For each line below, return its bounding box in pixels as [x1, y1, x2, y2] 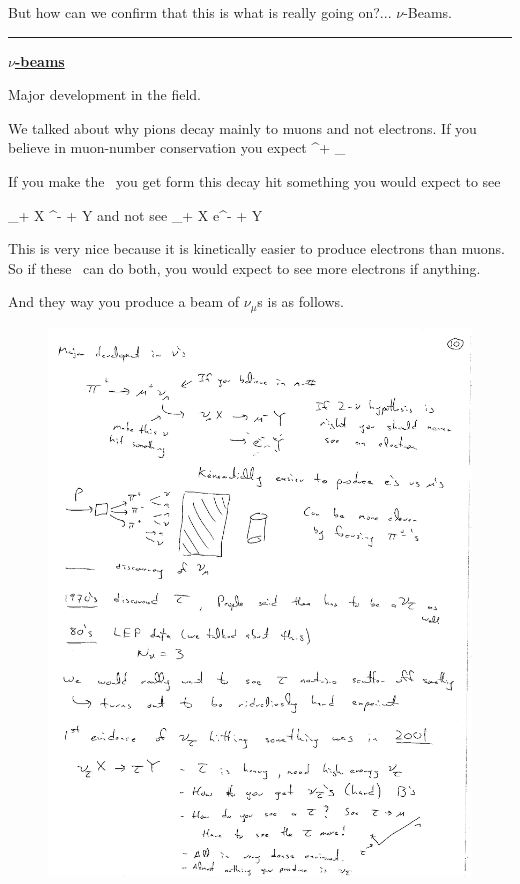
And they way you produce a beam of [8, 291, 240, 312]
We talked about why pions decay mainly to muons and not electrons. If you [8, 117, 477, 138]
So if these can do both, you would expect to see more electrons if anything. [8, 257, 481, 278]
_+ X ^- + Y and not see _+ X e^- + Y [8, 204, 263, 225]
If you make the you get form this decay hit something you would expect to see [8, 170, 501, 191]
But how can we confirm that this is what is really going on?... [8, 2, 392, 22]
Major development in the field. [8, 84, 201, 105]
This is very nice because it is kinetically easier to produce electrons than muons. [8, 238, 505, 259]
